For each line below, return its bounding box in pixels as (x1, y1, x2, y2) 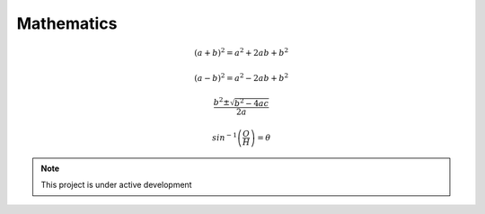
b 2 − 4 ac (234, 96, 269, 108)
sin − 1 (211, 131, 238, 143)
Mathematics (16, 13, 118, 33)
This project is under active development (40, 180, 192, 191)
